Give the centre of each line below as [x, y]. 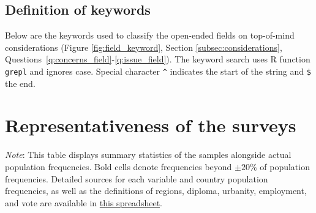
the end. [20, 83]
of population [285, 166]
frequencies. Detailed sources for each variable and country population [137, 178]
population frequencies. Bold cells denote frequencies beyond [118, 166]
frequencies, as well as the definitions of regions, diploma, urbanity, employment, [156, 191]
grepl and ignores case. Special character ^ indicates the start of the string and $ [158, 71]
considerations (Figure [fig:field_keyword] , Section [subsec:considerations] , [144, 47]
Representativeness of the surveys [151, 125]
